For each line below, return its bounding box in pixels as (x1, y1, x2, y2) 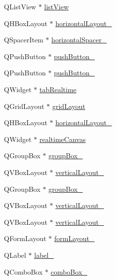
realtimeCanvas (39, 134, 86, 144)
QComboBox (4, 266, 43, 277)
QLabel (4, 249, 26, 260)
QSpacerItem (4, 35, 43, 45)
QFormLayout (4, 233, 46, 244)
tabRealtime (39, 84, 77, 94)
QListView (4, 1, 37, 11)
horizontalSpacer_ (51, 35, 107, 45)
